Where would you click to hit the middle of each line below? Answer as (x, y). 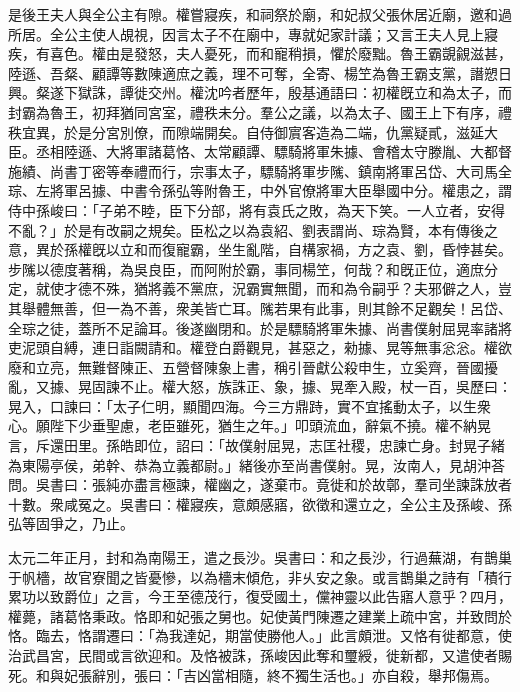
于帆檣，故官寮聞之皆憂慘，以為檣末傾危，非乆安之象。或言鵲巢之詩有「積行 (260, 576)
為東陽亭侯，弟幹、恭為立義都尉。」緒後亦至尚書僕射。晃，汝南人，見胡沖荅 (256, 464)
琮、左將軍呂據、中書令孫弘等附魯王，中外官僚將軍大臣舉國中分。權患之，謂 (260, 190)
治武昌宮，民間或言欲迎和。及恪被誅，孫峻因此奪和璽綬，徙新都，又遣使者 (253, 655)
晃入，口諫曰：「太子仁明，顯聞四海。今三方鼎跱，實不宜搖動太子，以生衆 (249, 405)
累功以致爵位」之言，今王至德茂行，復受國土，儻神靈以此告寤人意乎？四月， (260, 596)
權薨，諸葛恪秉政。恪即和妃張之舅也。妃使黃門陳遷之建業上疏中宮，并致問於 (260, 615)
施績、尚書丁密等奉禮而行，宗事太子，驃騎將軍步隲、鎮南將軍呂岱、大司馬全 (260, 170)
